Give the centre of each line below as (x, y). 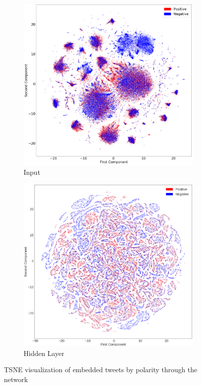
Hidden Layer (44, 353)
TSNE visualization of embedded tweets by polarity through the (101, 370)
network (16, 379)
